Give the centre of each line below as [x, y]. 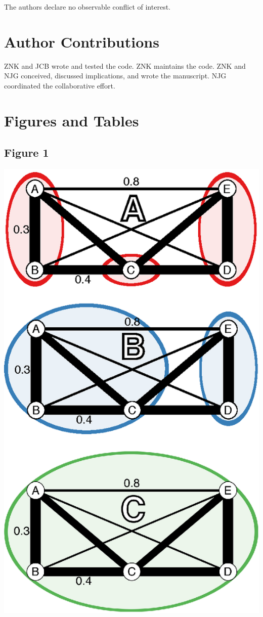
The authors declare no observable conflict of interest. [87, 7]
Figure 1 [27, 152]
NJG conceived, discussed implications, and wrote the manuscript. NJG [115, 76]
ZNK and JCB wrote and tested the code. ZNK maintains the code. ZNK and [125, 65]
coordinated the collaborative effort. [60, 85]
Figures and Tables [72, 120]
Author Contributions [82, 41]
